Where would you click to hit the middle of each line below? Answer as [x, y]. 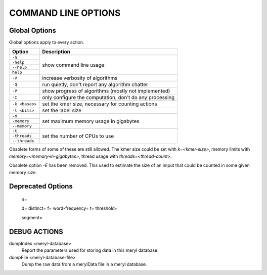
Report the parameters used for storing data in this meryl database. [90, 250]
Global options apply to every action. [46, 43]
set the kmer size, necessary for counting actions [100, 104]
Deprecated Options [41, 186]
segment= [32, 217]
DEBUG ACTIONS [36, 232]
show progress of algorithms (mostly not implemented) [106, 91]
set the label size [62, 110]
